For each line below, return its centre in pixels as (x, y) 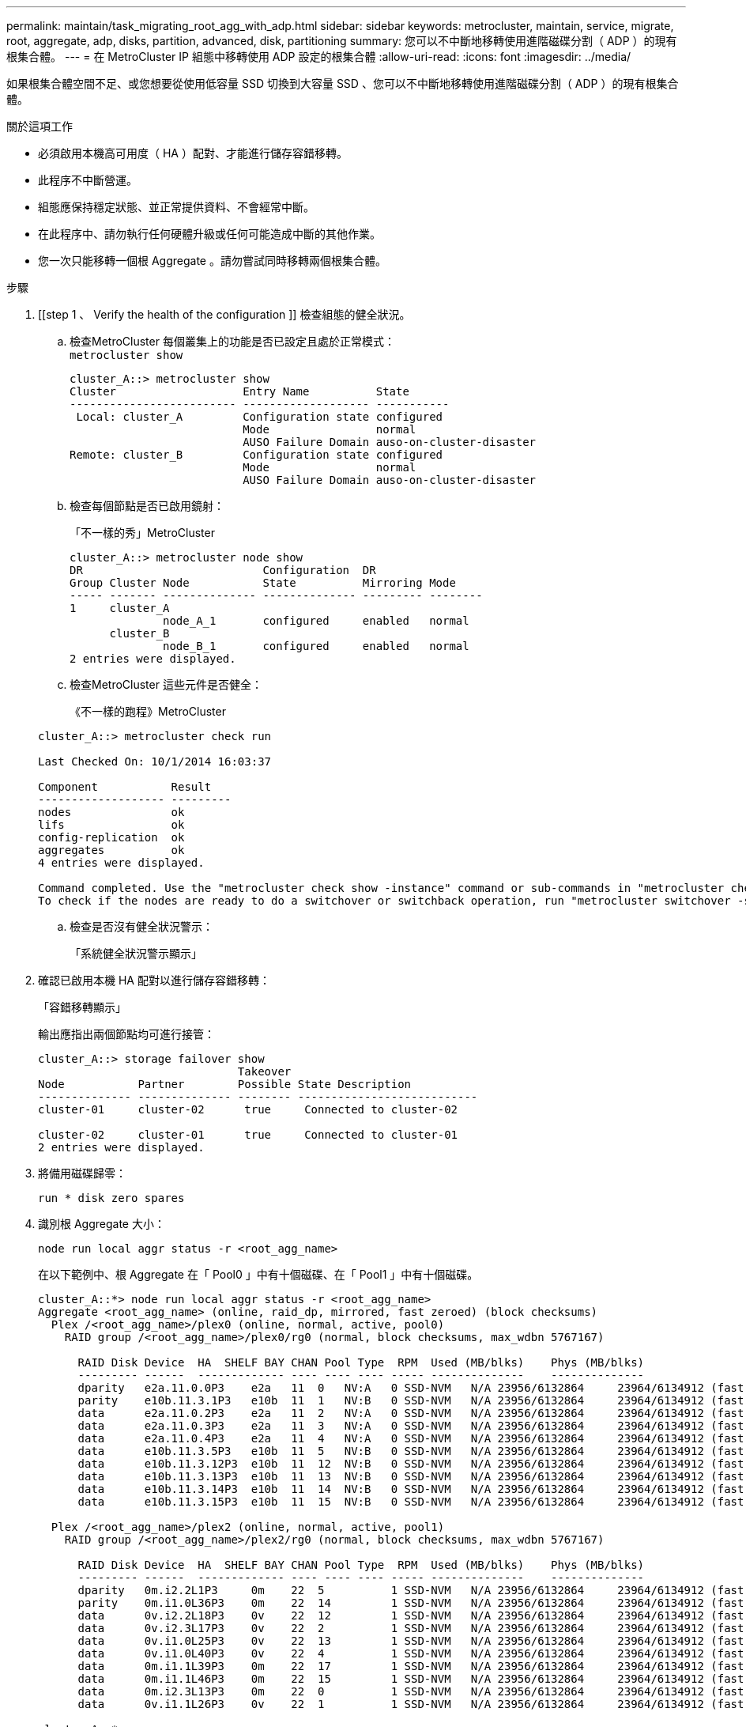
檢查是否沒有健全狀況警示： (141, 926)
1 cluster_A (120, 608)
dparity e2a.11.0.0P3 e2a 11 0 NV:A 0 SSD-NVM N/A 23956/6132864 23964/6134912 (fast (411, 1388)
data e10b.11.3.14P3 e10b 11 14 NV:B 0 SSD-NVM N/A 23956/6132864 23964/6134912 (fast (411, 1489)
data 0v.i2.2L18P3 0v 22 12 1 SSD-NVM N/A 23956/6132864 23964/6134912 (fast (411, 1616)
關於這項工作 (40, 126)
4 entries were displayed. (121, 863)
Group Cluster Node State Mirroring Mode (263, 583)
